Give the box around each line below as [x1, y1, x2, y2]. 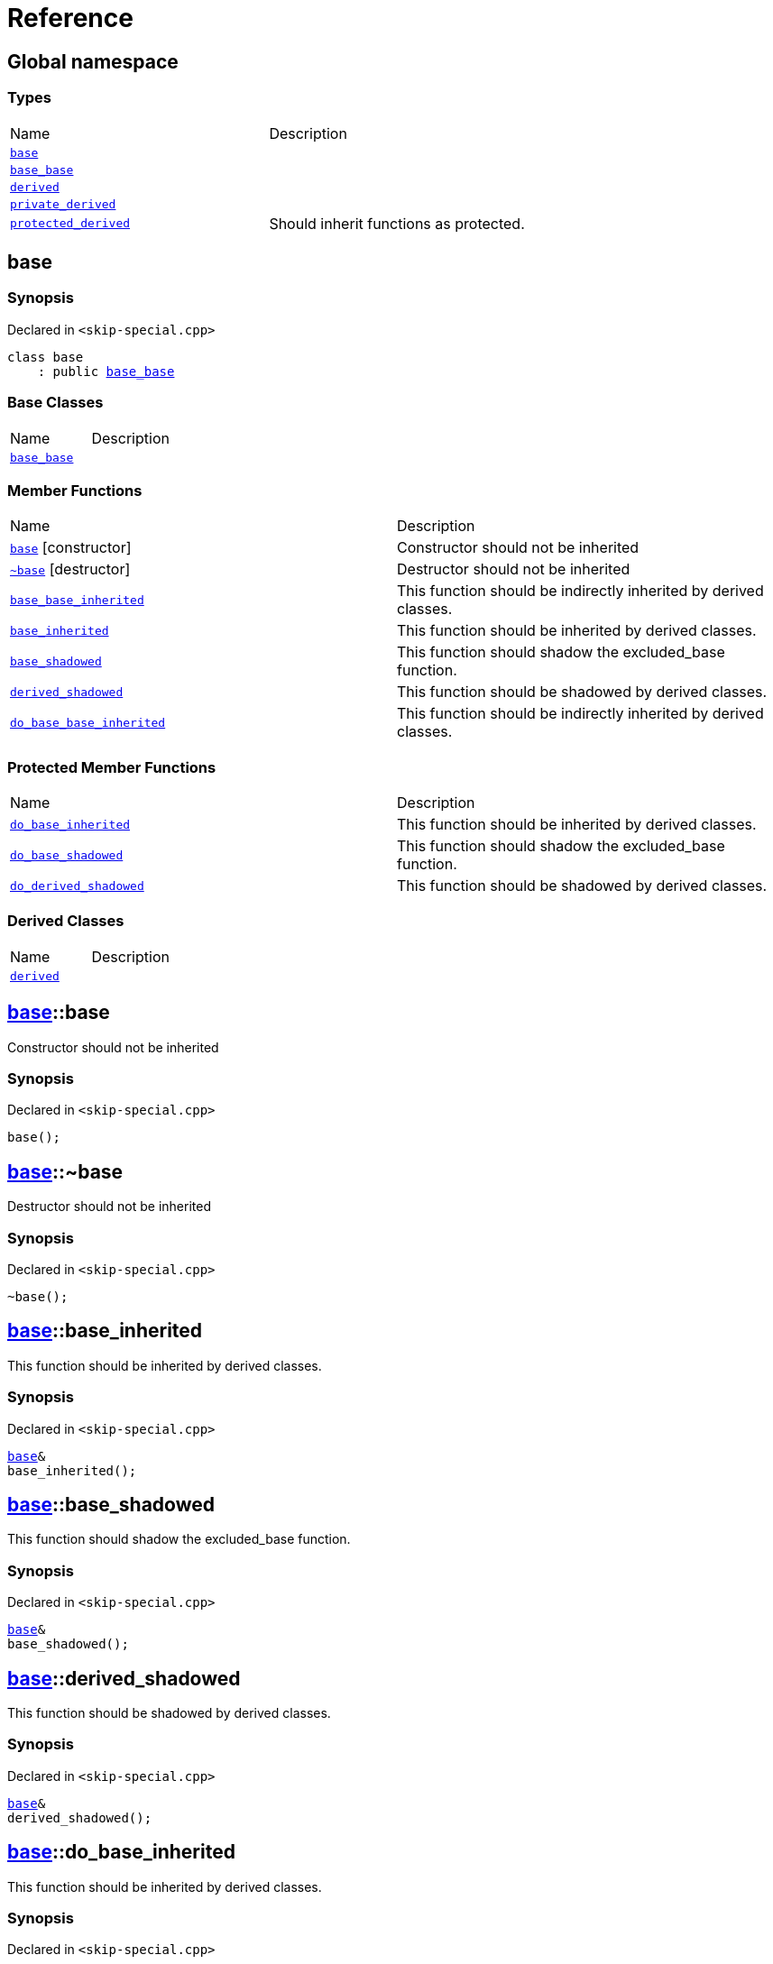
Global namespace [7, 50, 179, 73]
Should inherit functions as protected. [269, 214, 525, 233]
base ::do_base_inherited [7, 1840, 235, 1864]
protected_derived [10, 216, 131, 231]
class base [7, 349, 84, 364]
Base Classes [7, 393, 104, 412]
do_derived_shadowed [10, 878, 144, 893]
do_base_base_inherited [10, 715, 166, 730]
